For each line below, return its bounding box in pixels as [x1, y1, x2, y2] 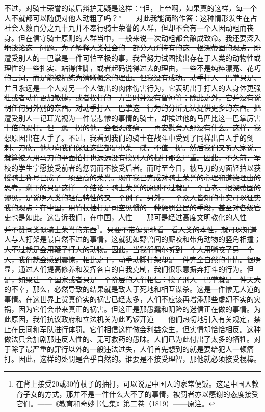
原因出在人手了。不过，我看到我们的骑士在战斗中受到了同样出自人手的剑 [11, 132, 254, 143]
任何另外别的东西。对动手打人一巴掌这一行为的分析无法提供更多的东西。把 [11, 102, 261, 113]
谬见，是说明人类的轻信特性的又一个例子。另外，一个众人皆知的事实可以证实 [4, 192, 261, 203]
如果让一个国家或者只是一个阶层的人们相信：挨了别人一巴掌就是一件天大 [18, 273, 261, 284]
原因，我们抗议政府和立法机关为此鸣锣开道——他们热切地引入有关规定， [11, 314, 254, 324]
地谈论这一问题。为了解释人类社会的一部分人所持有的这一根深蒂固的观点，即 [4, 42, 261, 53]
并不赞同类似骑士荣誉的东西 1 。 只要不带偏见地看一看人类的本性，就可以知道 [4, 223, 257, 234]
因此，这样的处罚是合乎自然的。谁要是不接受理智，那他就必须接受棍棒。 [18, 353, 261, 364]
